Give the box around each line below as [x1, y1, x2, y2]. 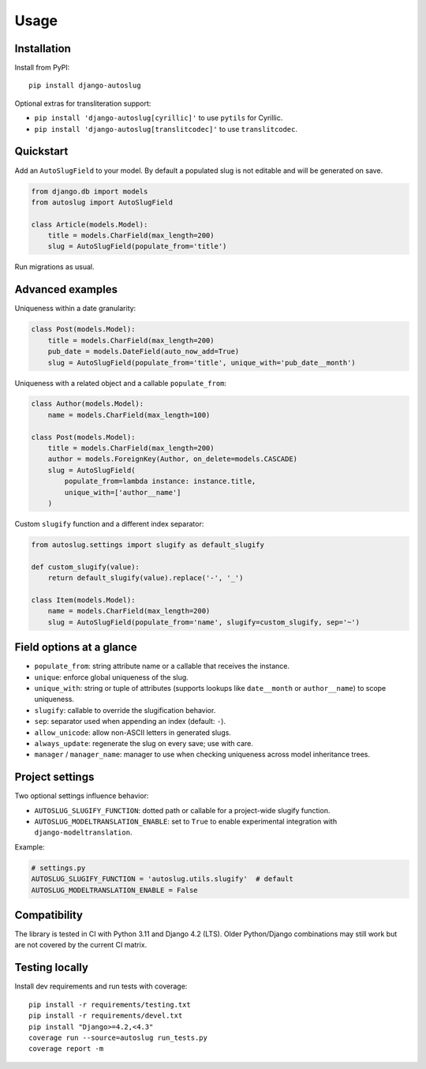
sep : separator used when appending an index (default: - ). [34, 717, 226, 726]
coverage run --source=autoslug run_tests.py [28, 1033, 208, 1042]
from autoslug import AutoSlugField [31, 197, 174, 207]
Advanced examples [14, 283, 118, 296]
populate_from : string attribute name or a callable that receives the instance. [34, 662, 290, 671]
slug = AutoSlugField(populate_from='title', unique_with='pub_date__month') [47, 358, 357, 367]
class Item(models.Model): [31, 595, 136, 604]
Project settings [14, 771, 95, 784]
